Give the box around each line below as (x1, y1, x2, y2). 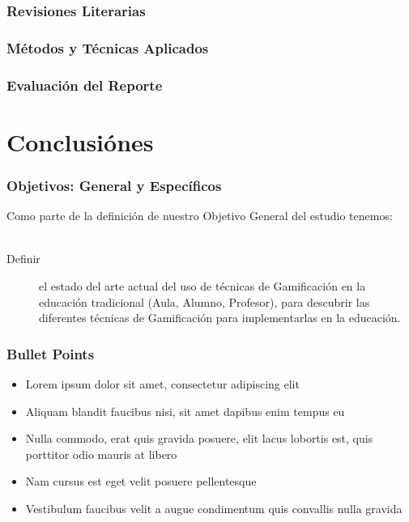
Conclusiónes (6, 125, 154, 158)
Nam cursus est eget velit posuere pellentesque (25, 473, 257, 490)
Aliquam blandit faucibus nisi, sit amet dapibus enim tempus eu (25, 402, 345, 419)
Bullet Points (6, 343, 95, 363)
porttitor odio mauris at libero (25, 445, 177, 462)
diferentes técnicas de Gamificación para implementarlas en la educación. (39, 309, 401, 326)
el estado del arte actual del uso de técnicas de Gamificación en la (39, 277, 366, 294)
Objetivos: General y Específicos (6, 175, 222, 195)
